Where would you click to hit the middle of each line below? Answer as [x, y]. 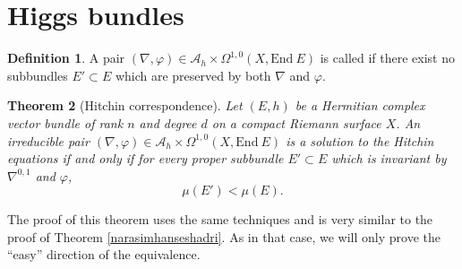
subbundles [38, 75]
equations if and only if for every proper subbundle [145, 158]
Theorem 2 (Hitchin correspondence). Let [125, 105]
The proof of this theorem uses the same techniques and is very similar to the [220, 219]
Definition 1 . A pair [66, 58]
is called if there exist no [388, 58]
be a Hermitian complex [360, 105]
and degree [168, 122]
